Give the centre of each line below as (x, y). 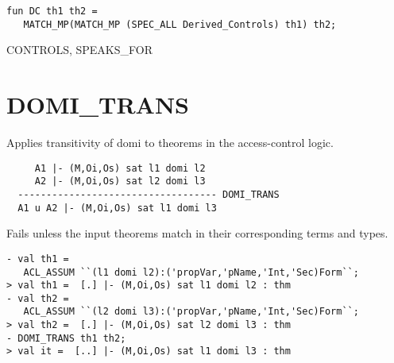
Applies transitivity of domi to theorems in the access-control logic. (170, 143)
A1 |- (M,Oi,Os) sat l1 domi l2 (120, 168)
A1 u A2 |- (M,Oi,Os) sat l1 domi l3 (117, 208)
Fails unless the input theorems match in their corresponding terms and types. (197, 233)
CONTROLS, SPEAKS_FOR (79, 50)
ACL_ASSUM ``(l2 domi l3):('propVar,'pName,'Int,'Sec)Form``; (191, 312)
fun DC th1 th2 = (52, 11)
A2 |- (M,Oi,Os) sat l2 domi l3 (120, 181)
